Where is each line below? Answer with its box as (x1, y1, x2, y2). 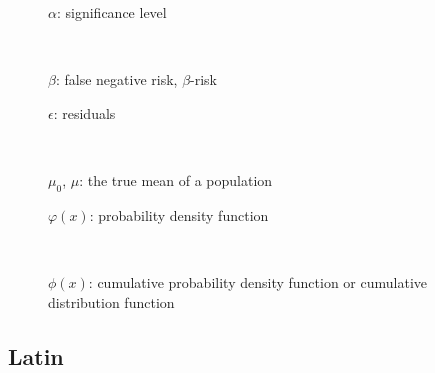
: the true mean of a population (79, 169, 273, 190)
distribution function (48, 291, 175, 312)
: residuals (53, 102, 116, 123)
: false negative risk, (55, 69, 178, 90)
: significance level (56, 2, 167, 22)
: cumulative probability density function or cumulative (88, 271, 427, 292)
